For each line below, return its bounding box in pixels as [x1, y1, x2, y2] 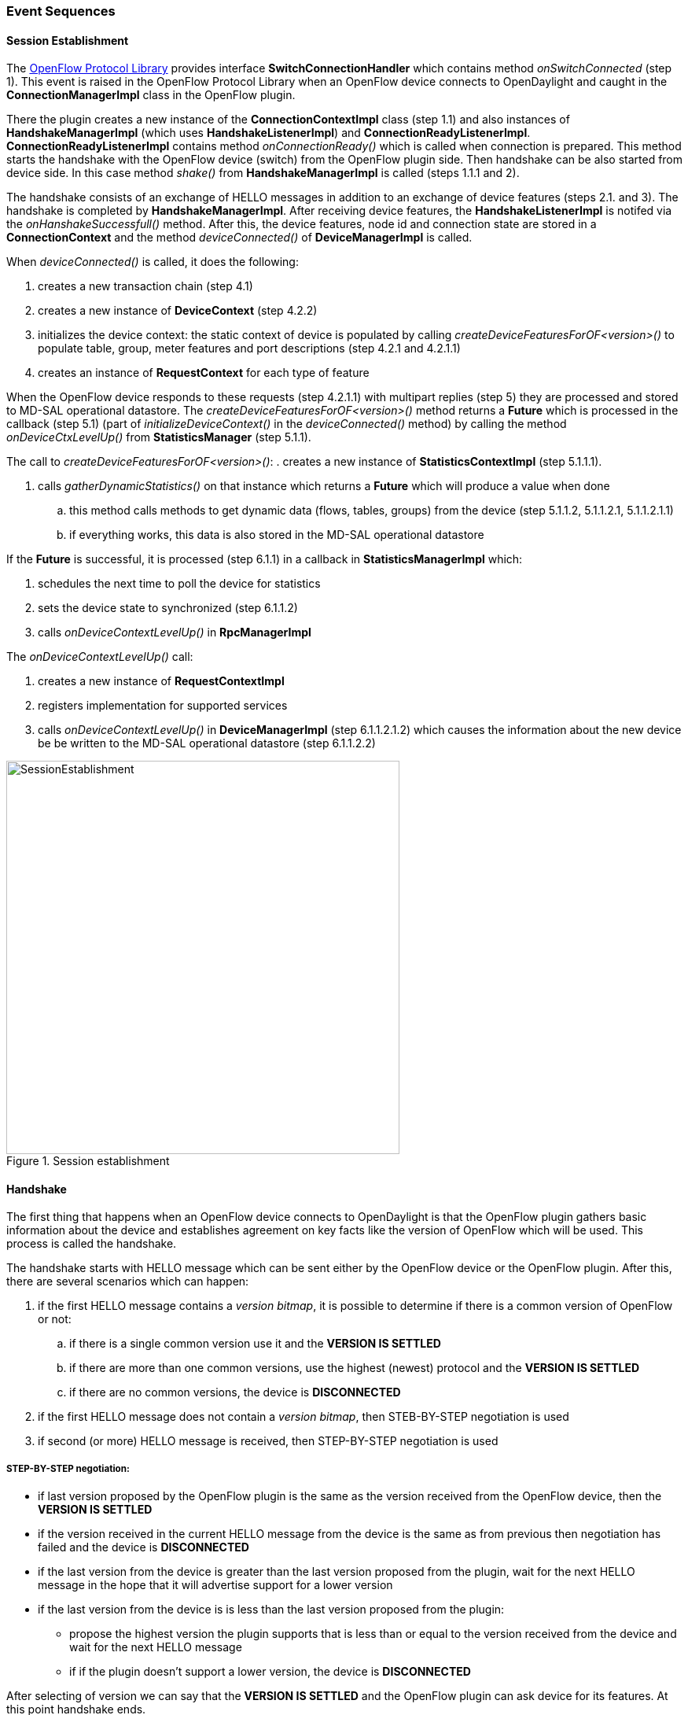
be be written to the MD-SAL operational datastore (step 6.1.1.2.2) [38, 736, 376, 751]
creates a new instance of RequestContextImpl [38, 674, 285, 688]
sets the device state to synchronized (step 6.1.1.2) [38, 601, 298, 615]
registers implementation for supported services [38, 699, 288, 713]
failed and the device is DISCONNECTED [38, 1540, 249, 1555]
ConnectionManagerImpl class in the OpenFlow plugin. [6, 88, 296, 102]
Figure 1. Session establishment [6, 1154, 170, 1168]
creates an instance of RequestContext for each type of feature [38, 366, 370, 380]
